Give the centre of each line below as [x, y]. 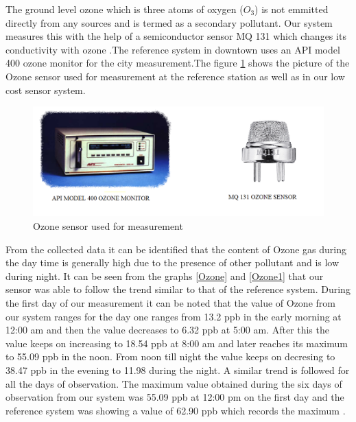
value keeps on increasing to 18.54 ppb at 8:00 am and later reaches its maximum [177, 343]
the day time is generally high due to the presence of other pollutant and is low [173, 262]
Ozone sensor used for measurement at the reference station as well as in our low [175, 76]
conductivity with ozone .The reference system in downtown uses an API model [173, 49]
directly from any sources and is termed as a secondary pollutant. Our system [169, 22]
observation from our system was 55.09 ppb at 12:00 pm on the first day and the [175, 397]
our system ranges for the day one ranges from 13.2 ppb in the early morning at [174, 316]
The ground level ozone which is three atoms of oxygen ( [124, 9]
